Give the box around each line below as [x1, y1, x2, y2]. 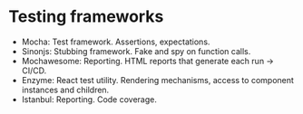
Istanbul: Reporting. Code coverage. [21, 93, 158, 105]
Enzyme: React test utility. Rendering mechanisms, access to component [21, 74, 294, 85]
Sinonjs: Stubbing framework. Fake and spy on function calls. [21, 45, 251, 56]
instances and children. [21, 84, 110, 95]
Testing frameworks [8, 6, 164, 27]
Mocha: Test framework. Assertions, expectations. [21, 36, 210, 47]
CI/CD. [21, 65, 47, 76]
